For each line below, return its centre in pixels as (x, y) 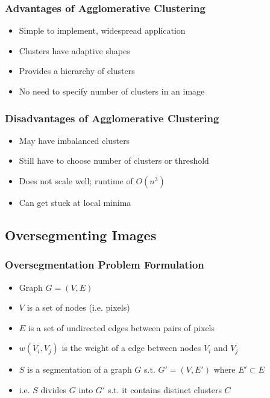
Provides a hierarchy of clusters (77, 71)
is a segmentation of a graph (80, 369)
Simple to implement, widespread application (102, 30)
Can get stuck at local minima (75, 202)
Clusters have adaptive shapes (74, 50)
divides (54, 389)
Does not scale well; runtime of (76, 181)
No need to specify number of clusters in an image (112, 91)
